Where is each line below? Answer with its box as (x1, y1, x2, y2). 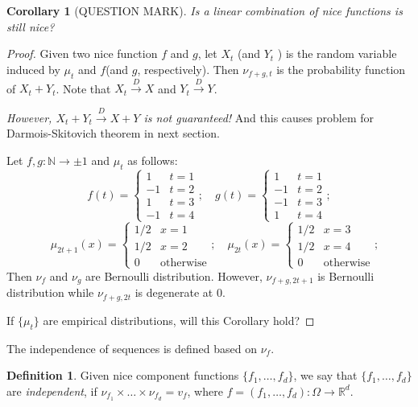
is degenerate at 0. (135, 284, 226, 301)
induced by (6, 60, 60, 77)
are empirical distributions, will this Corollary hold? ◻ (43, 311, 315, 328)
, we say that (293, 367, 358, 384)
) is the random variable (277, 45, 397, 62)
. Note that (56, 80, 111, 97)
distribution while (6, 284, 94, 301)
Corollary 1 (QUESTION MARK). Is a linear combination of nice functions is (6, 2, 403, 18)
